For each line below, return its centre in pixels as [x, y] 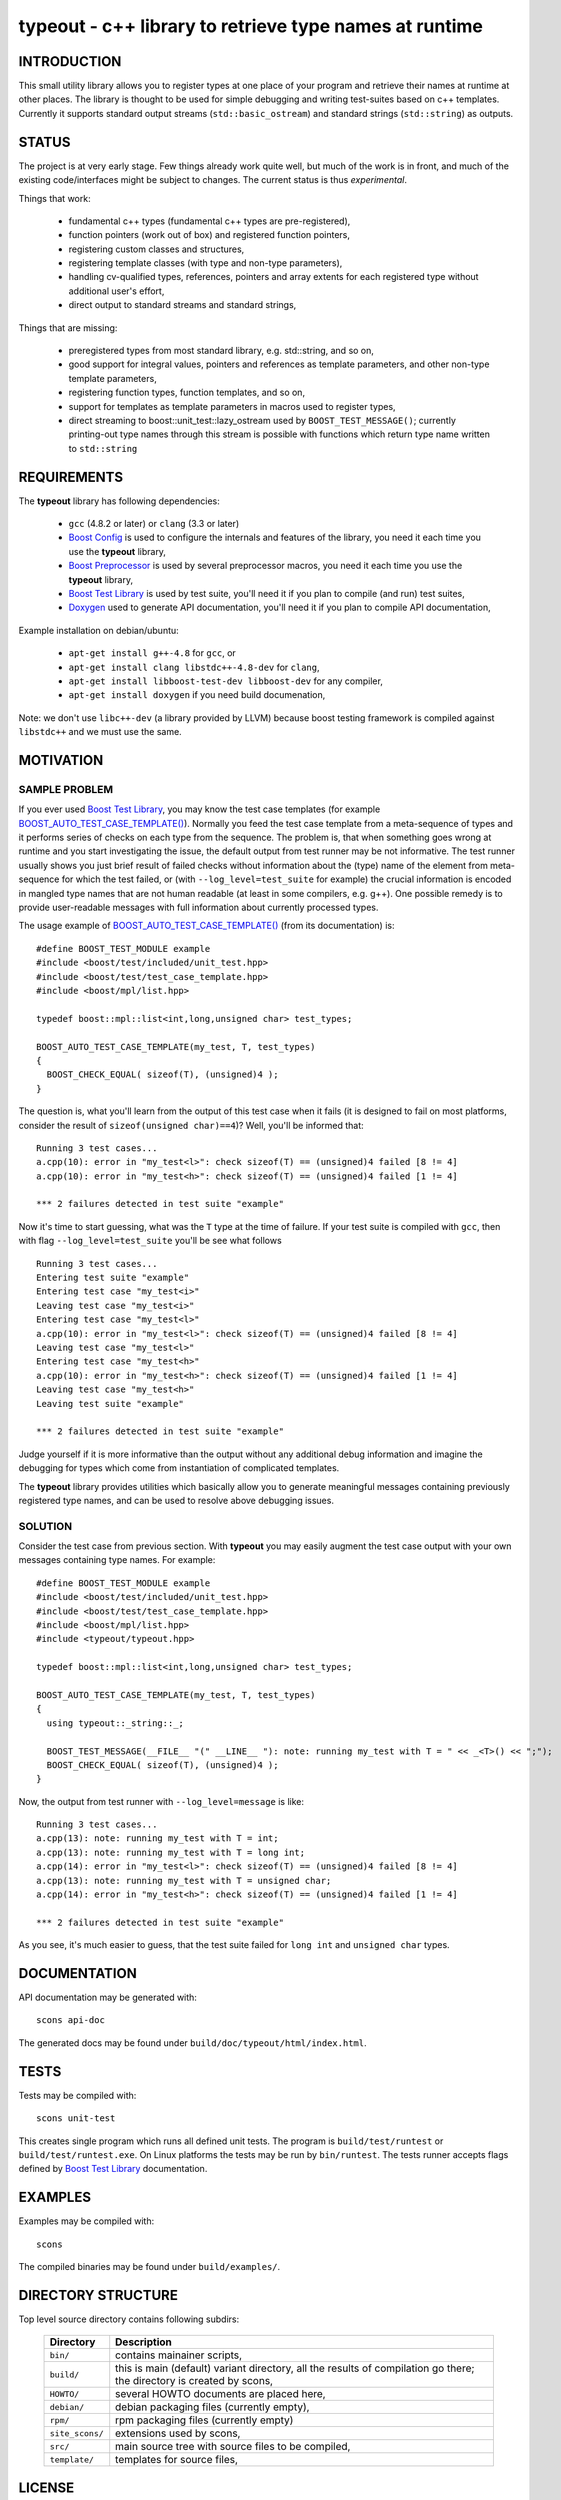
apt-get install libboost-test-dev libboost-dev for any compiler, [226, 681]
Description [143, 2342]
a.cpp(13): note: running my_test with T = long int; [170, 1852]
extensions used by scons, [178, 2433]
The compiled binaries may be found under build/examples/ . [149, 2267]
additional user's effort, [116, 291]
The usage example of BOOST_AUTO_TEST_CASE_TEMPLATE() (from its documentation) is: [206, 926]
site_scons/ [76, 2433]
